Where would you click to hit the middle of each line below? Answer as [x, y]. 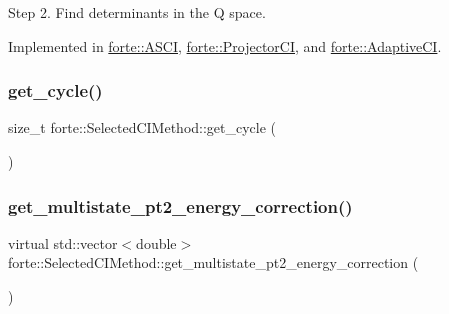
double [156, 242]
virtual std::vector [63, 242]
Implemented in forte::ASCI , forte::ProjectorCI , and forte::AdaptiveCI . [225, 45]
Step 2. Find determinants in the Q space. [137, 12]
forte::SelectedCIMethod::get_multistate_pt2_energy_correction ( [213, 262]
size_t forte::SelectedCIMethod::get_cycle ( [142, 127]
